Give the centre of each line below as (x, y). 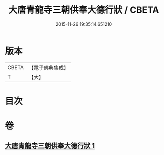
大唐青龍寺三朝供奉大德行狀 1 (50, 146)
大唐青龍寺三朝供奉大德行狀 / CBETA (84, 10)
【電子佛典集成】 (49, 68)
